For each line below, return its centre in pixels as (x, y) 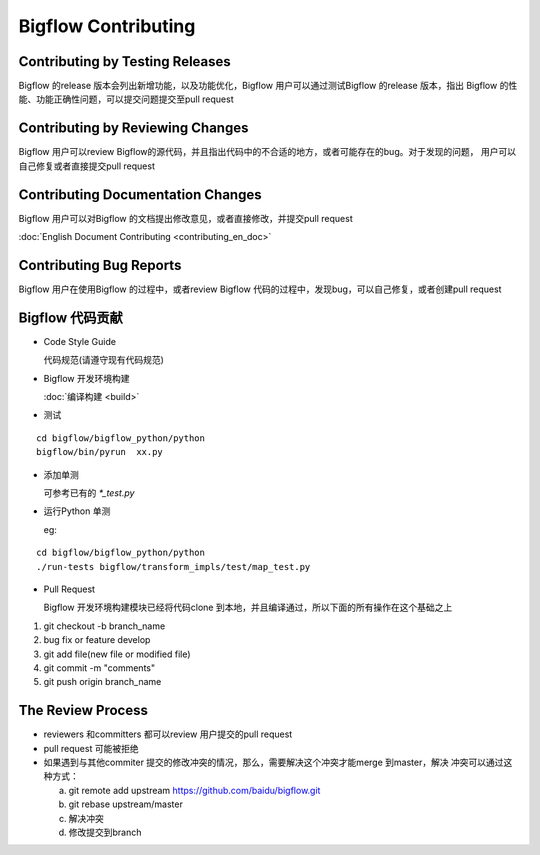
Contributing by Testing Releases (125, 61)
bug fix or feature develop (97, 640)
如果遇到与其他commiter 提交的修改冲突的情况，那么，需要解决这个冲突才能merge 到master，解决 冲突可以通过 (273, 762)
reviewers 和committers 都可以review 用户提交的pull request (168, 734)
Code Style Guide (80, 341)
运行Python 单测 (77, 511)
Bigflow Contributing (107, 26)
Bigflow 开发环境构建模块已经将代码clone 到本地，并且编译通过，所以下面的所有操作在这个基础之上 (248, 607)
